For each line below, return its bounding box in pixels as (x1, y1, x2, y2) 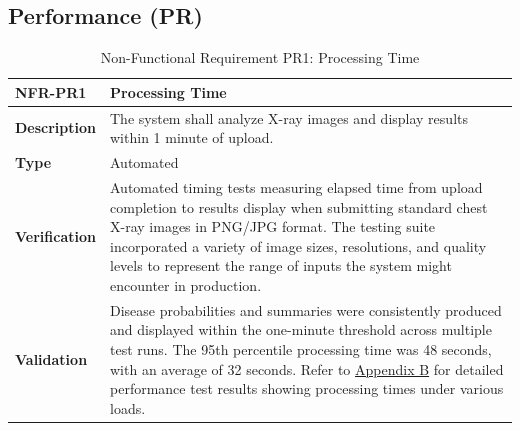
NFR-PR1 (15, 81, 87, 102)
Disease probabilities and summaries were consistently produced (110, 299, 502, 320)
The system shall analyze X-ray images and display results (110, 107, 468, 128)
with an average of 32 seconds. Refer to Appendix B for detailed (110, 358, 504, 379)
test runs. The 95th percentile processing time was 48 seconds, (110, 338, 492, 359)
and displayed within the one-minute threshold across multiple (110, 319, 492, 340)
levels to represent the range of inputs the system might (110, 255, 452, 276)
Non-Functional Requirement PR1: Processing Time (100, 47, 420, 68)
